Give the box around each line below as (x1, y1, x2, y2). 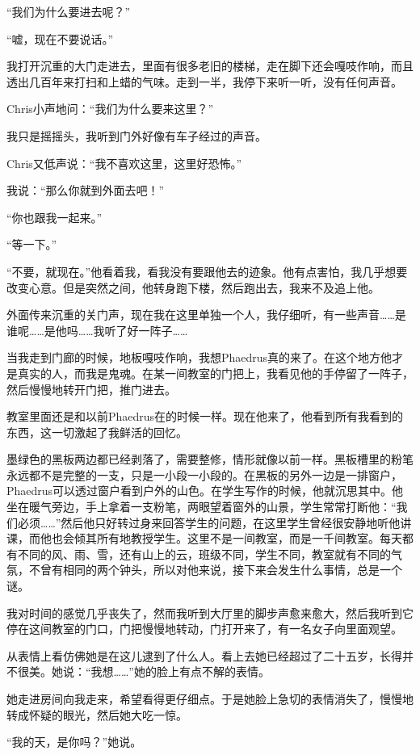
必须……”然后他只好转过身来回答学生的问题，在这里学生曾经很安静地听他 (17, 514, 401, 531)
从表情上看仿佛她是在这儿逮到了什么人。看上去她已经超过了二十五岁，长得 (6, 647, 402, 664)
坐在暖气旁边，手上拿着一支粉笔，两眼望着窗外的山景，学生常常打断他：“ (6, 498, 397, 515)
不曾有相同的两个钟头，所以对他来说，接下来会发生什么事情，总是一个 (28, 561, 402, 578)
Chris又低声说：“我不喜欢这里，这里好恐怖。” (6, 154, 242, 171)
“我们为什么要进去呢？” (6, 3, 131, 19)
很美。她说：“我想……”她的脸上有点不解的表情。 (17, 663, 270, 680)
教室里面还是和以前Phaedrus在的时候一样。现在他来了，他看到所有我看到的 (6, 408, 404, 425)
